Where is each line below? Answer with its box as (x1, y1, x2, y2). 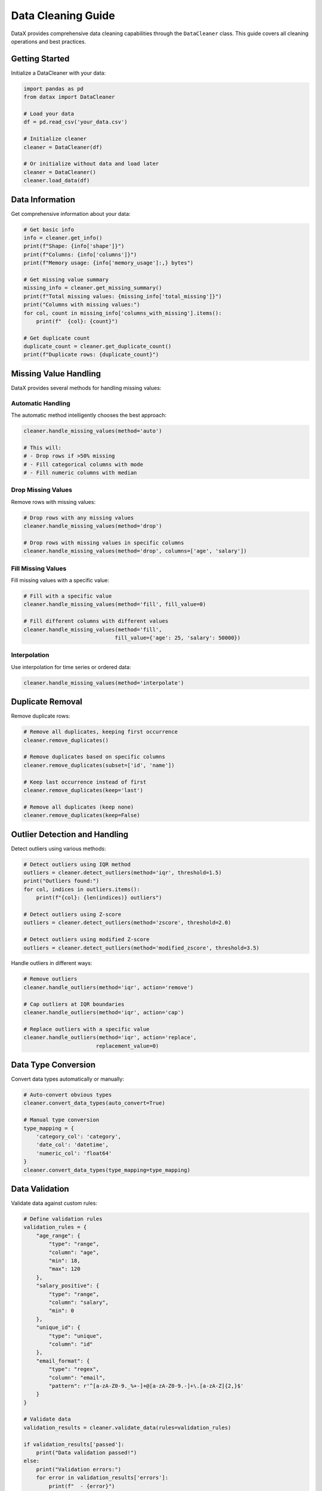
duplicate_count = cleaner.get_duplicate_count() (23, 343, 172, 350)
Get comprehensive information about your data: (11, 210, 131, 217)
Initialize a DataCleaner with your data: (11, 69, 106, 76)
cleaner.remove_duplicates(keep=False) (23, 812, 140, 819)
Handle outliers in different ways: (11, 960, 92, 967)
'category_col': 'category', (36, 1133, 122, 1140)
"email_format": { (36, 1357, 90, 1364)
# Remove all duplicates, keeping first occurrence (23, 728, 178, 735)
